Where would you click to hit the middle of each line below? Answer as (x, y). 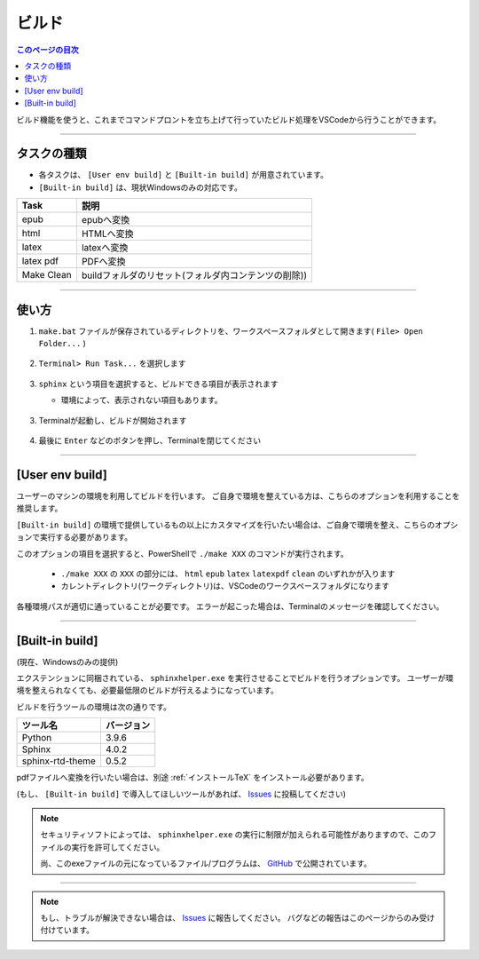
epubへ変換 (106, 220)
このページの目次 (47, 50)
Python (37, 738)
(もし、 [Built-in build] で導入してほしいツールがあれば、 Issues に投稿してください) (181, 794)
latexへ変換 (105, 248)
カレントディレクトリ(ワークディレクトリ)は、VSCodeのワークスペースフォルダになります (225, 586)
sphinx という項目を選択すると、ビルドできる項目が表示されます (158, 384)
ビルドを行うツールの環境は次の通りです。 (94, 707)
